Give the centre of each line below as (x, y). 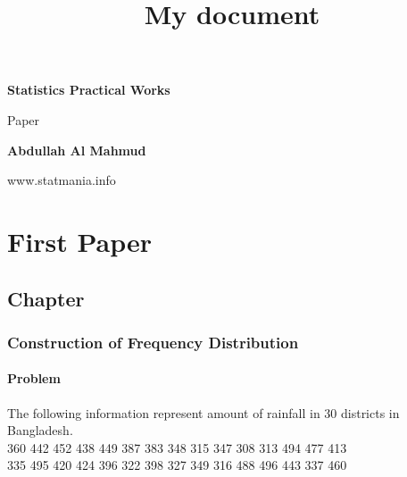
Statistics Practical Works (89, 90)
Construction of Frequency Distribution (153, 342)
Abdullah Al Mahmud (77, 150)
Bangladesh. (40, 430)
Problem (34, 378)
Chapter (46, 298)
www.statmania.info (62, 180)
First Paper (80, 241)
